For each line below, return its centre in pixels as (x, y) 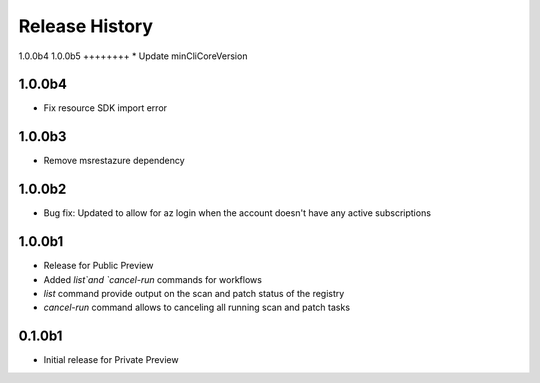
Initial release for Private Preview (111, 360)
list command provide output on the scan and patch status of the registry (194, 293)
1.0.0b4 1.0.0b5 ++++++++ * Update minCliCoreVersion (133, 56)
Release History (86, 26)
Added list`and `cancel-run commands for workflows (152, 279)
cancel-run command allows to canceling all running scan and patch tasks (196, 307)
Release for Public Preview (98, 266)
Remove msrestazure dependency (114, 161)
